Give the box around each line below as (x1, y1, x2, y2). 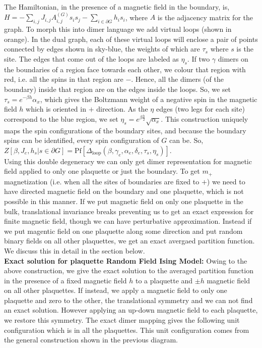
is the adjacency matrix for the (157, 12, 253, 22)
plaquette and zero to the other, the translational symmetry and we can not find (4, 294, 253, 305)
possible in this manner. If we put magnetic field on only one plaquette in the (4, 195, 243, 206)
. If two (187, 53, 210, 64)
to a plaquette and (135, 275, 193, 285)
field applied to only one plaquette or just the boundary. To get (4, 166, 200, 176)
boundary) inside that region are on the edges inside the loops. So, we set (4, 83, 231, 94)
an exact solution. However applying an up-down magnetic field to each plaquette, (4, 305, 258, 315)
